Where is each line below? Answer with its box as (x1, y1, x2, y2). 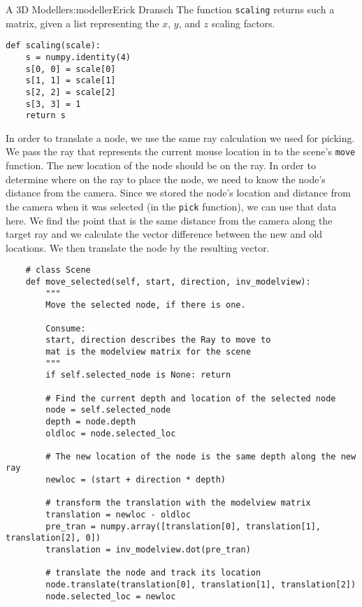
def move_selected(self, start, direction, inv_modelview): (25, 276, 311, 287)
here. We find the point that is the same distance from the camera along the (6, 213, 333, 227)
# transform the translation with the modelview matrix (45, 498, 311, 508)
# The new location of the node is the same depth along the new (45, 451, 356, 462)
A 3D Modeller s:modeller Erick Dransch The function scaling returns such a (6, 2, 335, 16)
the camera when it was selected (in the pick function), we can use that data (6, 199, 337, 213)
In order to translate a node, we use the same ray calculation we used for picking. (6, 130, 355, 145)
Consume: (45, 323, 86, 334)
